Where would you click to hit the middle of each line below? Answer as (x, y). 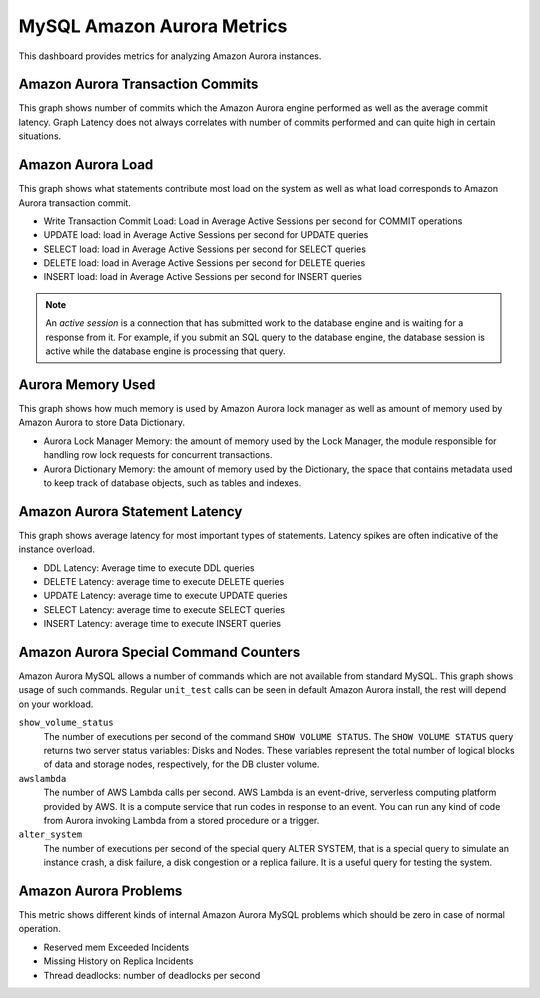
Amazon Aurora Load (86, 165)
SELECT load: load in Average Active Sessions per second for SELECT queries (205, 249)
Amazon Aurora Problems (100, 890)
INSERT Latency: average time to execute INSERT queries (162, 624)
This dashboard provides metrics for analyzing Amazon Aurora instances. (170, 56)
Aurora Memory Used (87, 384)
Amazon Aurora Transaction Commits (138, 84)
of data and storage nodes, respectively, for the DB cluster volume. (181, 764)
